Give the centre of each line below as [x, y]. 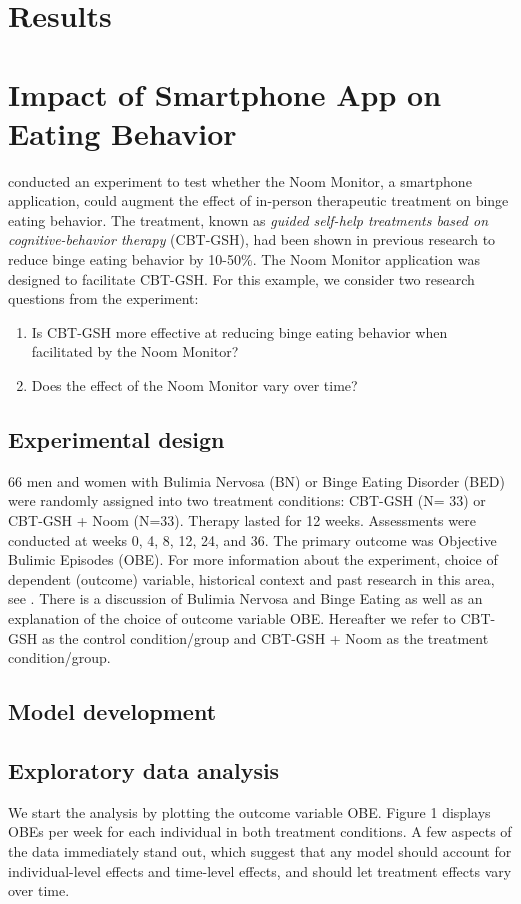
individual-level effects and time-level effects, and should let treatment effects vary [260, 870]
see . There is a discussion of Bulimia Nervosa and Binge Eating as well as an [245, 598]
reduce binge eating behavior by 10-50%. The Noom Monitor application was [244, 259]
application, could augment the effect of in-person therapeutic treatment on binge [258, 200]
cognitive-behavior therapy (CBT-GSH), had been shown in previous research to [252, 239]
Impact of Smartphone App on [225, 93]
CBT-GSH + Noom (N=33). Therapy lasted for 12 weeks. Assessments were [242, 520]
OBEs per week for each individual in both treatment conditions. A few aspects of [260, 831]
